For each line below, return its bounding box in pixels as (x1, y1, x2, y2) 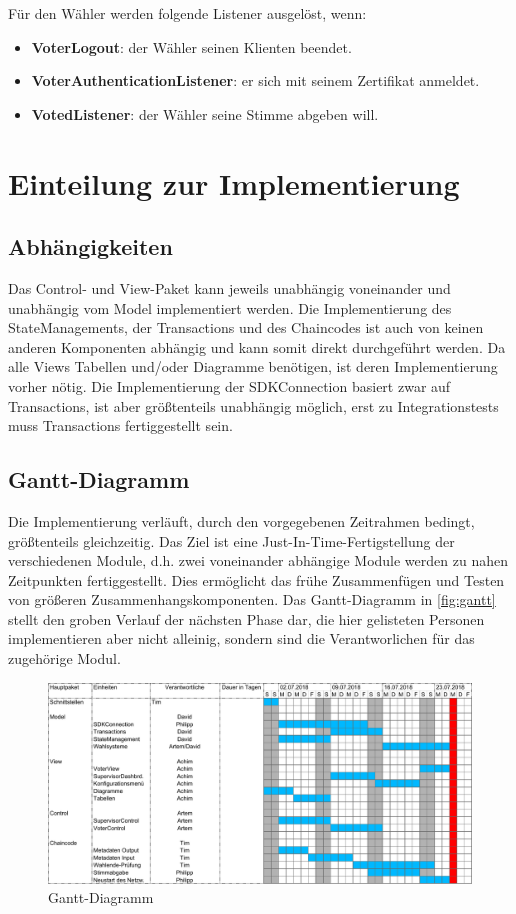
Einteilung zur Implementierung (8, 162, 460, 203)
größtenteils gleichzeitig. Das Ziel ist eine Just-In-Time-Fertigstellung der (8, 530, 455, 551)
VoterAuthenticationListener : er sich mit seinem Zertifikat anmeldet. (31, 70, 480, 91)
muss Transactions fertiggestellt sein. (8, 415, 233, 436)
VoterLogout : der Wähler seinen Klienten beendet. (31, 36, 352, 57)
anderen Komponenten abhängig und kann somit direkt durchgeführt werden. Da (8, 336, 506, 357)
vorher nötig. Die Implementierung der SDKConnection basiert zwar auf (8, 375, 451, 396)
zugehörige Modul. (8, 648, 121, 669)
